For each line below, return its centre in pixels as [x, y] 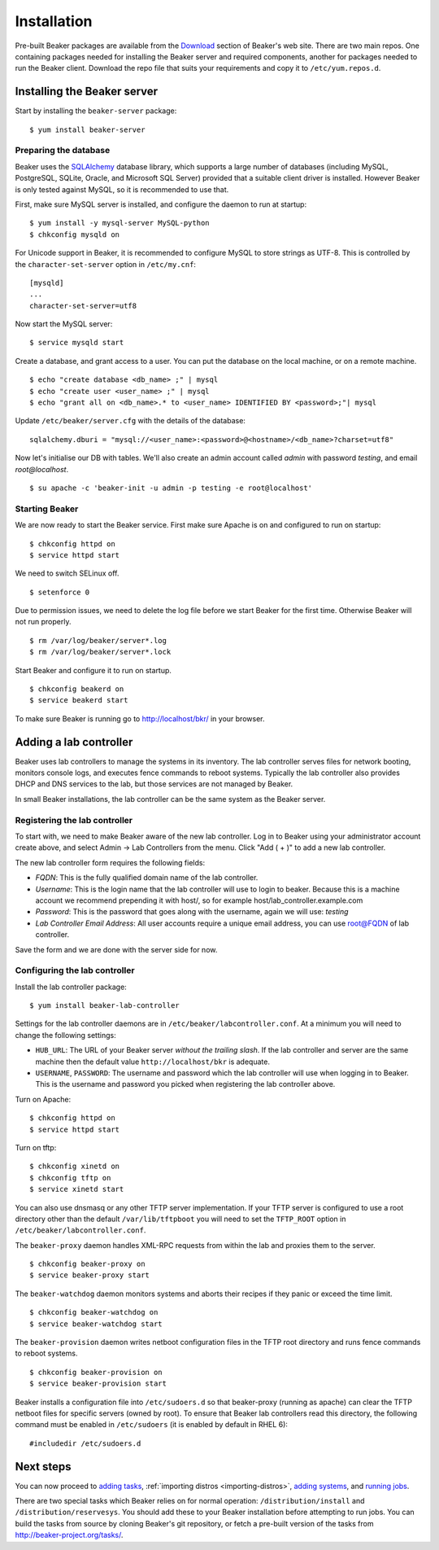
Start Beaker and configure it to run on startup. [93, 670]
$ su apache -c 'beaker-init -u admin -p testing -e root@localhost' [171, 488]
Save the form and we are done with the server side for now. [116, 949]
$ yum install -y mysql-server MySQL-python [120, 223]
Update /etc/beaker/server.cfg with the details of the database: [130, 421]
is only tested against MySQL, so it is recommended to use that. [122, 189]
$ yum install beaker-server [87, 129]
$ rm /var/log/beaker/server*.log [98, 640]
